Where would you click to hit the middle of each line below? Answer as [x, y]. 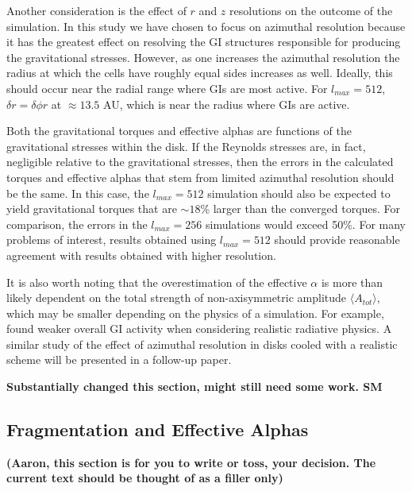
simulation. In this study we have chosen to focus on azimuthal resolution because [206, 26]
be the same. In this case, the [78, 193]
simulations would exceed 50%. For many [306, 224]
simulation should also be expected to [299, 193]
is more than [352, 282]
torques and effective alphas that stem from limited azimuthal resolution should [200, 177]
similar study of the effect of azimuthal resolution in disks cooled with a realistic [202, 344]
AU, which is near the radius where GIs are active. [227, 104]
